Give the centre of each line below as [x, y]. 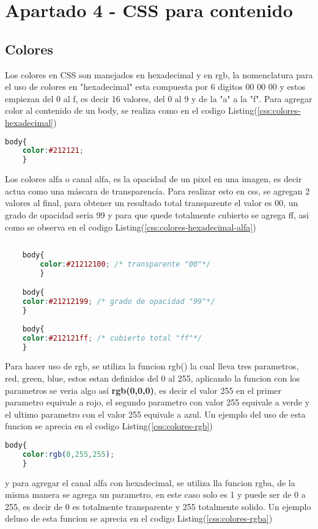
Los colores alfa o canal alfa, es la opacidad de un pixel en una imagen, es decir [153, 179]
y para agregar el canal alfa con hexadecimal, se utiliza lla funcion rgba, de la [150, 482]
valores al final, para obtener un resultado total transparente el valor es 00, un [152, 203]
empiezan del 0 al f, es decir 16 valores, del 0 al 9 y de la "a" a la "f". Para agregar [159, 98]
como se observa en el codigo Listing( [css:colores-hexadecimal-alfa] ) [131, 227]
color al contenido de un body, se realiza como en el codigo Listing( [131, 110]
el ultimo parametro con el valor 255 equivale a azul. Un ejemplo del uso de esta [155, 414]
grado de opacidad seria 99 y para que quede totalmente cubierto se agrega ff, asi [157, 214]
